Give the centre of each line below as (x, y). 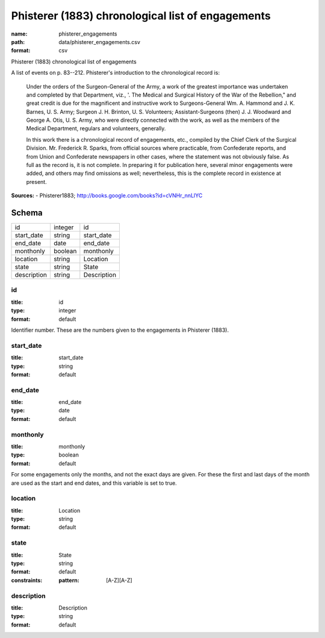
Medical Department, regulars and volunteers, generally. (96, 128)
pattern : (69, 580)
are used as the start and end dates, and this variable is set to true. (94, 483)
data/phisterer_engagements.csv (100, 42)
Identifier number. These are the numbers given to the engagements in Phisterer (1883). (120, 330)
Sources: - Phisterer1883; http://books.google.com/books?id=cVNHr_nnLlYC (107, 195)
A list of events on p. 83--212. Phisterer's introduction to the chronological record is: (115, 73)
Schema (27, 213)
